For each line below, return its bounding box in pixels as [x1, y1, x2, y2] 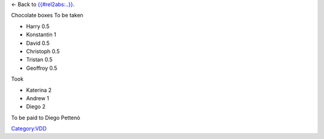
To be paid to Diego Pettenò [11, 114, 80, 121]
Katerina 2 [26, 87, 52, 94]
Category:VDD [11, 125, 47, 132]
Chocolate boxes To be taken [11, 12, 83, 19]
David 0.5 [26, 39, 50, 47]
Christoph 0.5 [26, 48, 60, 55]
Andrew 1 [26, 94, 49, 101]
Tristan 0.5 [26, 56, 53, 63]
